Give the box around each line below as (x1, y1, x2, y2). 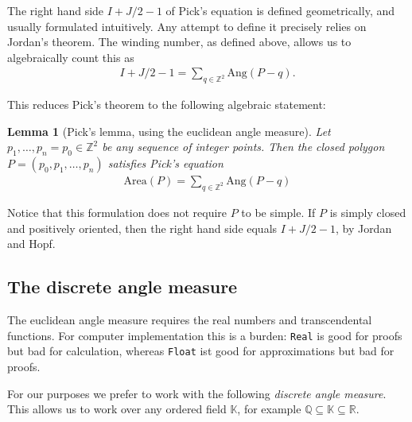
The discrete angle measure (7, 274, 238, 299)
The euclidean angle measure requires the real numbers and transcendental (7, 312, 372, 327)
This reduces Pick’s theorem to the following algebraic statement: (7, 96, 326, 113)
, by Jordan (335, 219, 392, 236)
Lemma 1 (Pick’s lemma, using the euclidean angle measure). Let (7, 122, 331, 139)
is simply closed (329, 204, 406, 221)
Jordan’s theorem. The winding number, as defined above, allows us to (7, 33, 352, 50)
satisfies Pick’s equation (107, 155, 223, 172)
